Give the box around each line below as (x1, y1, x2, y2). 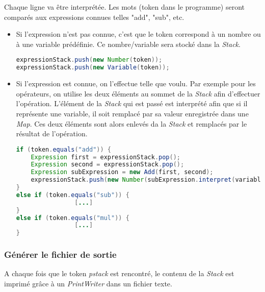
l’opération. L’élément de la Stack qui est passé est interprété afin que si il (16, 98, 248, 109)
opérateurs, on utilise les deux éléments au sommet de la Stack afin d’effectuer (16, 88, 260, 99)
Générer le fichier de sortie (4, 248, 117, 261)
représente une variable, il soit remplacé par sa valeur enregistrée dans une (16, 108, 249, 118)
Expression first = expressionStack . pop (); (31, 153, 181, 161)
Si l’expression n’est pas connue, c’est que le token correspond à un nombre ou (16, 29, 261, 39)
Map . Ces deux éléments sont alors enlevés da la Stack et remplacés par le (16, 118, 247, 129)
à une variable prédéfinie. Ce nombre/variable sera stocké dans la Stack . (16, 38, 241, 49)
